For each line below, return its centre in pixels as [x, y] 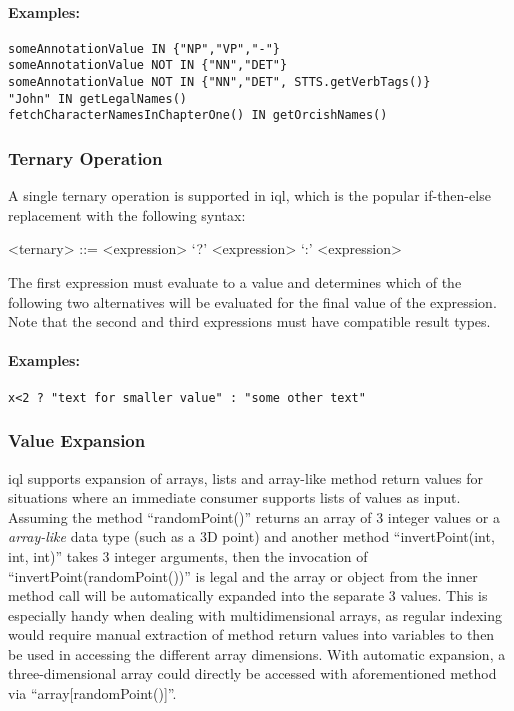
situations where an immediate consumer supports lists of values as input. [234, 497]
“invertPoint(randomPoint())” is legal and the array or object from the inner [243, 575]
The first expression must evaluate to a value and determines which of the [235, 282]
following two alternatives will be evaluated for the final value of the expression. [252, 301]
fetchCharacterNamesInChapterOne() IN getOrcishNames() [198, 115]
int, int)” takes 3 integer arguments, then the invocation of [188, 555]
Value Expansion [77, 440]
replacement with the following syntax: [127, 214]
